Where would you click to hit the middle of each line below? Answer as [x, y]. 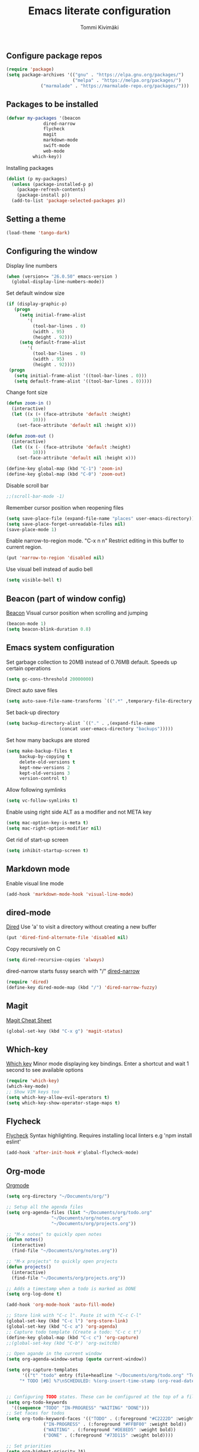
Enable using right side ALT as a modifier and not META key [79, 812]
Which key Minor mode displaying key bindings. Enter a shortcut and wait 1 [98, 1064]
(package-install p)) [43, 195]
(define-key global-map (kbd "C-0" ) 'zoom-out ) [66, 474]
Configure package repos [54, 55]
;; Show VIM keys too [33, 1092]
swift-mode [57, 146]
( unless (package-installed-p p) [53, 184]
